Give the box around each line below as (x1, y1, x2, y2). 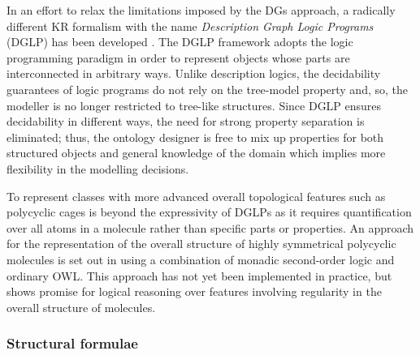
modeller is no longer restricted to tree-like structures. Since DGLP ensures (6, 96, 382, 113)
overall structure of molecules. (6, 298, 156, 315)
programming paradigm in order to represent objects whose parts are (6, 49, 350, 66)
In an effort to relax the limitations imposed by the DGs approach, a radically (6, 2, 396, 18)
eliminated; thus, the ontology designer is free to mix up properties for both (6, 128, 384, 145)
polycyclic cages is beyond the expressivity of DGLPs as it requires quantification (6, 203, 412, 220)
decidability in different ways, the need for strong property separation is (6, 113, 365, 130)
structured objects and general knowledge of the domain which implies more (6, 144, 386, 161)
